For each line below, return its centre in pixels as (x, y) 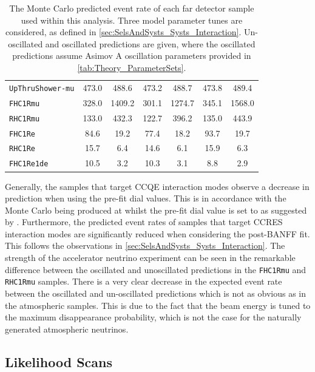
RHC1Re (22, 149)
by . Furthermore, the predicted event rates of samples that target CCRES (144, 222)
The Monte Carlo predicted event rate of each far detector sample (132, 8)
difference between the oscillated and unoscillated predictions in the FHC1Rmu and (156, 269)
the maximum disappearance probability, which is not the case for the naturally (153, 317)
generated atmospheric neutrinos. (67, 329)
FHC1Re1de (29, 164)
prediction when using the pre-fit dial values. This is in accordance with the (146, 198)
